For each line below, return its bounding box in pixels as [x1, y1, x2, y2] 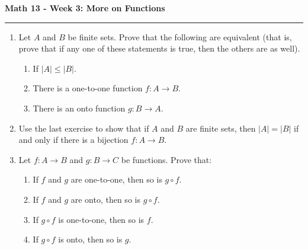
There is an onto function [33, 101, 126, 114]
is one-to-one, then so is [58, 213, 145, 225]
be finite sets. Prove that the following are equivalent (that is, [68, 30, 292, 43]
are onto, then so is [70, 193, 140, 205]
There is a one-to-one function [33, 82, 143, 94]
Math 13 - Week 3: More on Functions [5, 2, 165, 14]
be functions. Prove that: [121, 153, 212, 165]
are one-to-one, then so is [70, 173, 162, 186]
